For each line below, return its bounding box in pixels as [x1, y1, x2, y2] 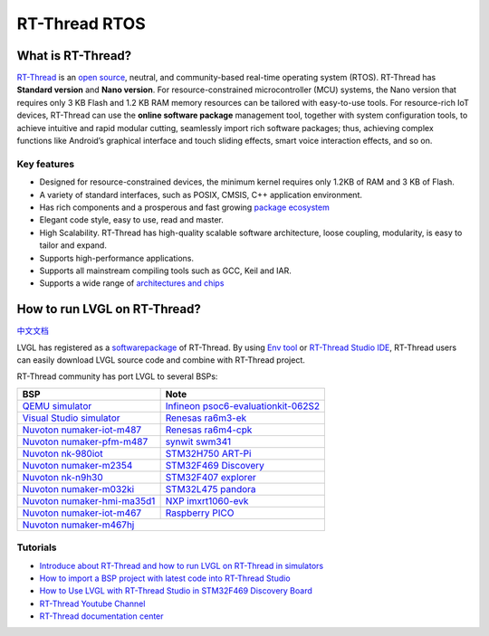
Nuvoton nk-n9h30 [22, 470, 103, 483]
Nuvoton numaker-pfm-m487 [22, 435, 149, 448]
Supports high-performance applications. [39, 252, 195, 263]
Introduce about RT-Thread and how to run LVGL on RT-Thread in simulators [39, 560, 324, 571]
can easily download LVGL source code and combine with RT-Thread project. [16, 354, 305, 365]
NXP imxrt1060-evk [165, 494, 249, 507]
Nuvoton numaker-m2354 [22, 459, 133, 471]
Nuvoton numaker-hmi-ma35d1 [22, 494, 156, 507]
